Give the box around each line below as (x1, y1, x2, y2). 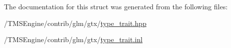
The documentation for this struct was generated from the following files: (4, 1, 228, 11)
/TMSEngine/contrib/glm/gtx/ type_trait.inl (4, 34, 143, 45)
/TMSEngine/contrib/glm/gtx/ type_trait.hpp (4, 18, 147, 28)
